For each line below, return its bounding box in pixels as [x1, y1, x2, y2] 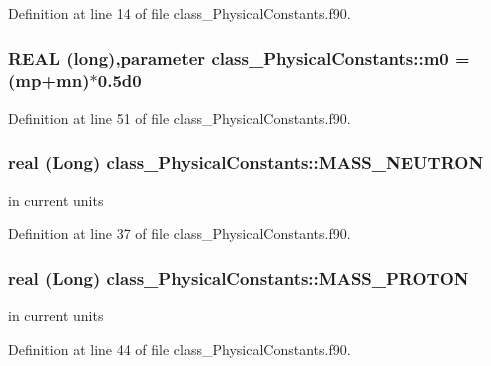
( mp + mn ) [8, 68, 90, 93]
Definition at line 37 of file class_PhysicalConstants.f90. [8, 223, 351, 244]
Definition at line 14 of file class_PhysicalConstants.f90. [8, 3, 351, 23]
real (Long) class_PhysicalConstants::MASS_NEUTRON [8, 150, 484, 175]
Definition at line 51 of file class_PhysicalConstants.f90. [8, 107, 351, 128]
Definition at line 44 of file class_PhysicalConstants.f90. [8, 338, 351, 359]
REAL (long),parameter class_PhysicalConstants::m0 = [8, 45, 470, 70]
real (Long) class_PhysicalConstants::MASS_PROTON [8, 265, 469, 290]
